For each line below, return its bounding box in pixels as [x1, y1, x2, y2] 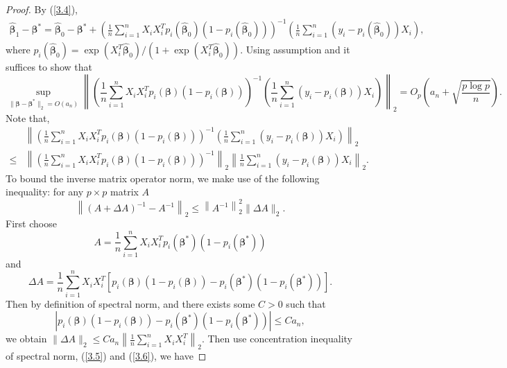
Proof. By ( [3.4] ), [6, 2, 78, 16]
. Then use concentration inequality [201, 331, 353, 346]
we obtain [6, 331, 47, 346]
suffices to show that [6, 60, 93, 74]
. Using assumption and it [240, 42, 350, 57]
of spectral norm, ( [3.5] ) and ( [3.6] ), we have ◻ [6, 349, 207, 363]
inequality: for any [6, 184, 84, 199]
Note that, [6, 110, 50, 125]
